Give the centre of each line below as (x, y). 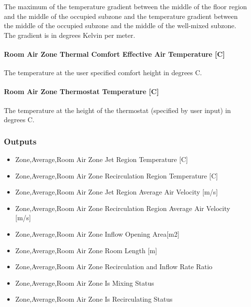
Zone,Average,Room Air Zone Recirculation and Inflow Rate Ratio (114, 267)
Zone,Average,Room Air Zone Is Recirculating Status (94, 299)
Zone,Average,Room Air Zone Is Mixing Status (85, 283)
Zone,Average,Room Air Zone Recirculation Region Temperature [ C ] (117, 175)
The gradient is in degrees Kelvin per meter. (70, 35)
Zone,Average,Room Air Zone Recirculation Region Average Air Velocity (123, 208)
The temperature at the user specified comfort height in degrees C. (103, 73)
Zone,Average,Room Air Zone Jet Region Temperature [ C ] (102, 159)
